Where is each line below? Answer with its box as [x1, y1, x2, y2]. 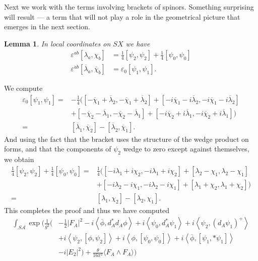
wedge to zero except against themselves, [123, 143, 249, 154]
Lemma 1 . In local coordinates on [4, 38, 111, 48]
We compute [4, 83, 43, 93]
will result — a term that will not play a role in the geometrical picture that [4, 11, 240, 22]
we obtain [4, 154, 34, 165]
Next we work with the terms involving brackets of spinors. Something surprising [4, 2, 254, 12]
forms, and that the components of [4, 143, 111, 154]
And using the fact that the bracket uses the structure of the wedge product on [4, 133, 249, 144]
